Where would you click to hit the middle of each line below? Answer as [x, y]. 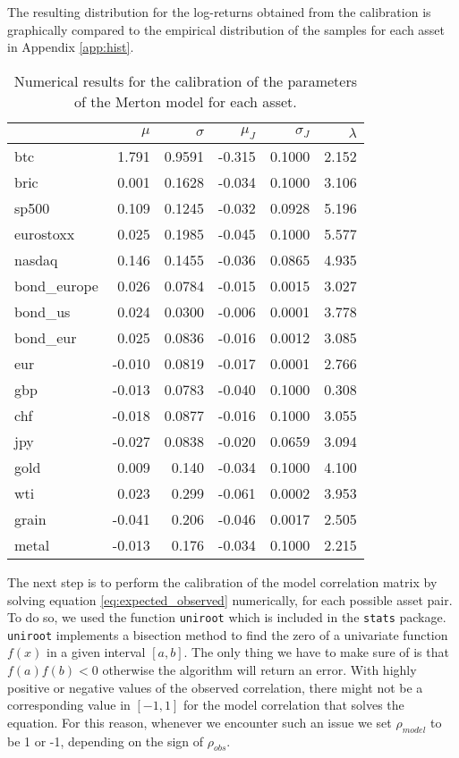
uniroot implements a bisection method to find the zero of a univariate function [228, 634]
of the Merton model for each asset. [186, 101]
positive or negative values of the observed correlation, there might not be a [215, 687]
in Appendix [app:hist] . [71, 47]
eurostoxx [45, 233]
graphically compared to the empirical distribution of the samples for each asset [226, 29]
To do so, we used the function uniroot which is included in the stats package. [227, 617]
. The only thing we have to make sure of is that [316, 652]
